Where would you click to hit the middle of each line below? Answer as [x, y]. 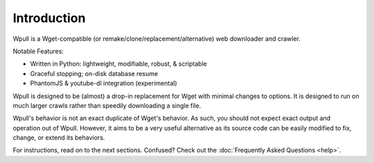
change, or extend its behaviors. [59, 137]
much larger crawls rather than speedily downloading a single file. [107, 105]
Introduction [49, 18]
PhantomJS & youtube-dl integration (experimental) [104, 84]
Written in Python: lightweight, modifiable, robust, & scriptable [118, 64]
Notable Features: [38, 51]
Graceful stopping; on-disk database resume [94, 73]
